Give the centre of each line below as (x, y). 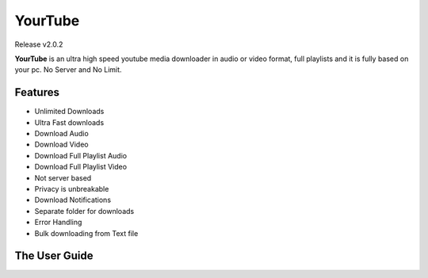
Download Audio (61, 134)
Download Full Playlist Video (80, 167)
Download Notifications (73, 200)
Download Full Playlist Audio (80, 155)
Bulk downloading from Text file (86, 233)
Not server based (63, 177)
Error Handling (58, 223)
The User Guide (54, 256)
